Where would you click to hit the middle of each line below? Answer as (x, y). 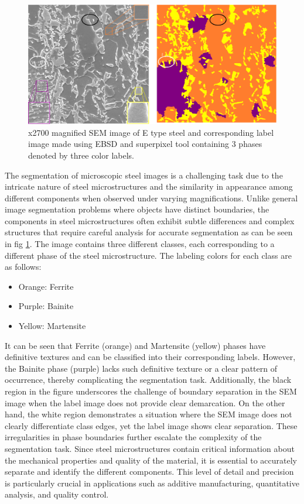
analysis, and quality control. (57, 494)
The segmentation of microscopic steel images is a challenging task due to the (144, 175)
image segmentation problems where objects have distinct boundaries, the (137, 209)
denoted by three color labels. (81, 155)
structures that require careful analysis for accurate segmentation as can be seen (149, 232)
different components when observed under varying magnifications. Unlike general (151, 198)
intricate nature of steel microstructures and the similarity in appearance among (149, 186)
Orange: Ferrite (46, 286)
